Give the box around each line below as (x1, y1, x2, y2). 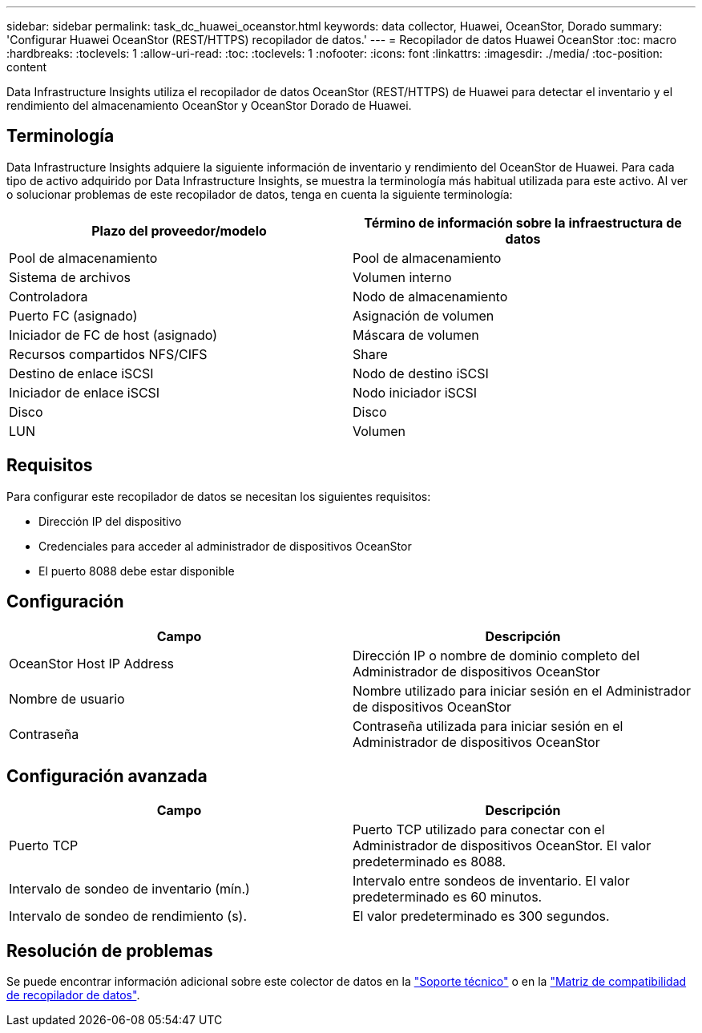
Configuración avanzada (6, 765, 208, 786)
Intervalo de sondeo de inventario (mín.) (9, 881, 250, 898)
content (6, 60, 47, 74)
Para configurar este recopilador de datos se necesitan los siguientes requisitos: (6, 489, 431, 503)
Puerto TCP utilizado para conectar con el (353, 821, 605, 838)
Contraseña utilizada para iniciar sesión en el (353, 717, 623, 734)
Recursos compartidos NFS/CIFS (9, 345, 208, 362)
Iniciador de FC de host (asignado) (9, 326, 218, 343)
